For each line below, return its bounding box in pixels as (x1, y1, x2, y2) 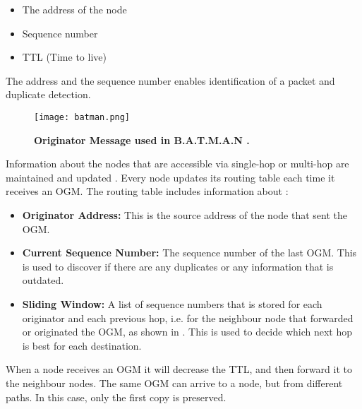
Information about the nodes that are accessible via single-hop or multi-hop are (6, 156, 349, 171)
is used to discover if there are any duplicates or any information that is (22, 259, 334, 273)
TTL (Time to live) (22, 49, 107, 64)
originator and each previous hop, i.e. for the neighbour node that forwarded (22, 310, 354, 325)
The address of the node (22, 2, 127, 16)
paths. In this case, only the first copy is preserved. (6, 389, 227, 404)
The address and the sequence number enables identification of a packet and (6, 73, 335, 88)
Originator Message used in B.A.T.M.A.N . (34, 132, 250, 147)
